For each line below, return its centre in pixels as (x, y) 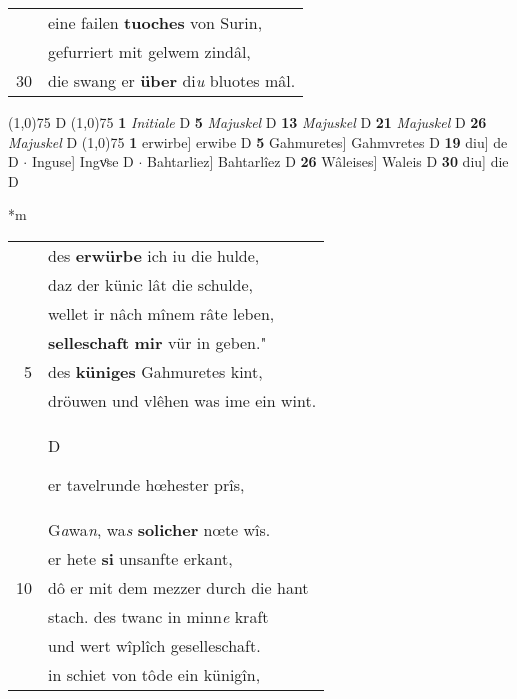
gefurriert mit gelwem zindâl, (149, 51)
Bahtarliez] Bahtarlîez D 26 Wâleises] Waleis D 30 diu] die (328, 161)
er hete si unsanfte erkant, (140, 558)
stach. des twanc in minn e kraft (158, 616)
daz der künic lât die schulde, (151, 284)
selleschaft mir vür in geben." (157, 342)
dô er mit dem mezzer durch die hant (178, 587)
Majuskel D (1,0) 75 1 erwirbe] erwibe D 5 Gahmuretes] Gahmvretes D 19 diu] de (258, 141)
